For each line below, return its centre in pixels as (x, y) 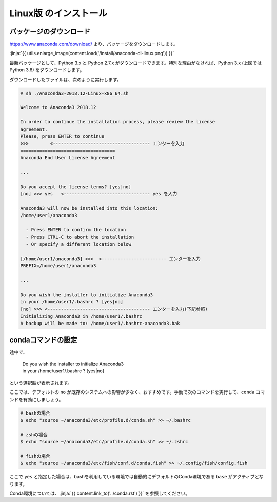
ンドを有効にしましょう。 (36, 399)
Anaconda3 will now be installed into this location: (89, 208)
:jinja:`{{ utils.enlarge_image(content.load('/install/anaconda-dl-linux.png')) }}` (92, 53)
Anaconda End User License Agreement (68, 158)
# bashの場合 (35, 413)
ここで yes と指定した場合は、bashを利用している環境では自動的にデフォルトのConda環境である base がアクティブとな (136, 477)
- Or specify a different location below (79, 244)
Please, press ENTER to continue (62, 136)
